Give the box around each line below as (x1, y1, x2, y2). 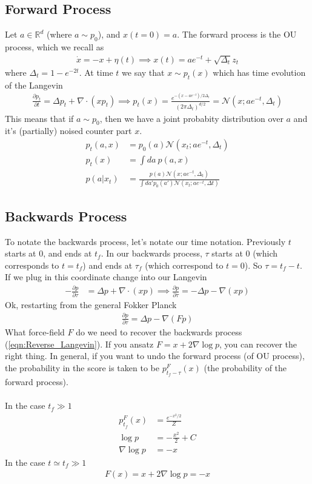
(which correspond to (145, 258, 224, 271)
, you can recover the (219, 337, 297, 350)
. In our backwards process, (101, 247, 202, 260)
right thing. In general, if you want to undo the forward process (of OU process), (5, 349, 305, 362)
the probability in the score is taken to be (5, 361, 159, 374)
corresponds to (5, 258, 59, 271)
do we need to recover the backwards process (76, 325, 242, 338)
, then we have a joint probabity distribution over (99, 112, 284, 124)
